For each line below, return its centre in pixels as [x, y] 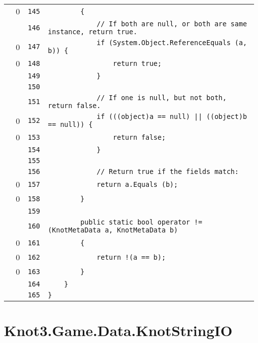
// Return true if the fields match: [168, 171]
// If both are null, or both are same [172, 24]
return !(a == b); [131, 257]
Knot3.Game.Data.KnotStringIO [118, 330]
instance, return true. [93, 32]
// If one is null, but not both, [161, 98]
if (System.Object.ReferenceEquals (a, [172, 43]
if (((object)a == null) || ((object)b [172, 116]
